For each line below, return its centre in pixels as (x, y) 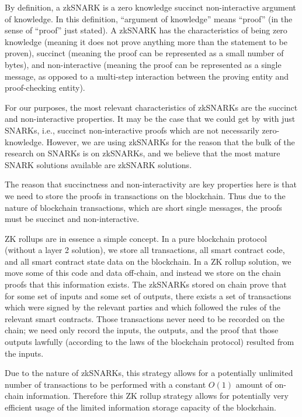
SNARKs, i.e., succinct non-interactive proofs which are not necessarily (132, 130)
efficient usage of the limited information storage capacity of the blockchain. (140, 407)
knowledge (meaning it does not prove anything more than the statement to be (146, 41)
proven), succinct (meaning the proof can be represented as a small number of (144, 53)
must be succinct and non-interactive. (72, 219)
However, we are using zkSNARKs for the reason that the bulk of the (171, 141)
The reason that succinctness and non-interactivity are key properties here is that (151, 184)
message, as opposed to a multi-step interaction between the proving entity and (147, 76)
